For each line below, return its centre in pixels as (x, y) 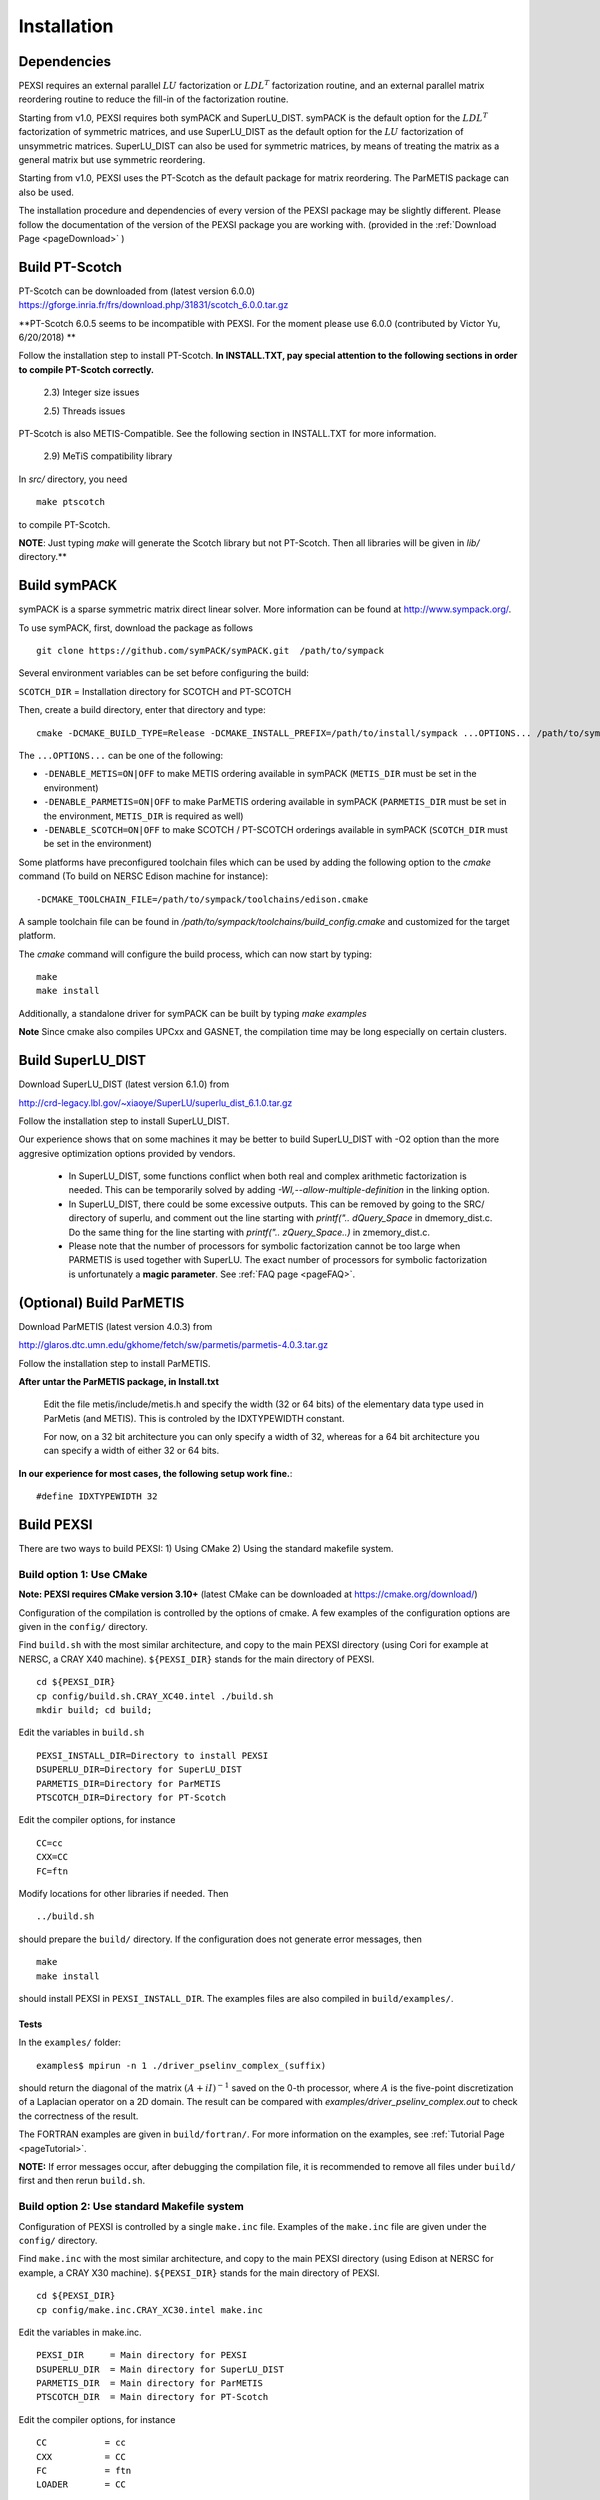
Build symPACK (68, 585)
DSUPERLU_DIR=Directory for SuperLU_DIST (139, 1769)
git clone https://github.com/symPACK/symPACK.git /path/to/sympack (210, 651)
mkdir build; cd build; (94, 1710)
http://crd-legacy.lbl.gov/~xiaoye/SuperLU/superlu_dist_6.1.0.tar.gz (155, 1102)
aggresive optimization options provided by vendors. (127, 1153)
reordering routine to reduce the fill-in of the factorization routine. (153, 99)
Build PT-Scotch (70, 266)
